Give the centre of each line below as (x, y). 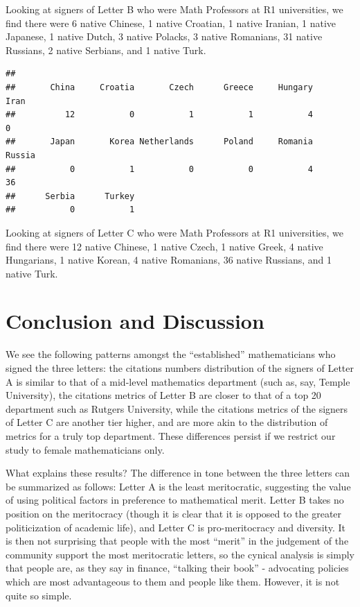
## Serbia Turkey (70, 196)
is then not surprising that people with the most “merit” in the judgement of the (177, 541)
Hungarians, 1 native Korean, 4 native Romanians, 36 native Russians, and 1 (169, 260)
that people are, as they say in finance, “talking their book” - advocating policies (177, 568)
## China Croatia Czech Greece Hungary (159, 87)
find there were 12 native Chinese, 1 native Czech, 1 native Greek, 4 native (164, 246)
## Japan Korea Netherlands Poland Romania (159, 142)
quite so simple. (39, 595)
